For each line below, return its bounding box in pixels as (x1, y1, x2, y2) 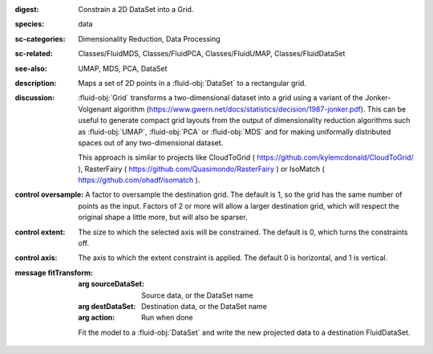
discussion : (14, 93, 55, 103)
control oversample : (14, 189, 84, 200)
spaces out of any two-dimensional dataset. (78, 137, 224, 148)
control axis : (14, 253, 58, 262)
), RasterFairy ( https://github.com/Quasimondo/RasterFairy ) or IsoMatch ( (78, 164, 325, 173)
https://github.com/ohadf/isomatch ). (78, 175, 200, 185)
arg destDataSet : (78, 301, 136, 311)
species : (14, 19, 44, 29)
